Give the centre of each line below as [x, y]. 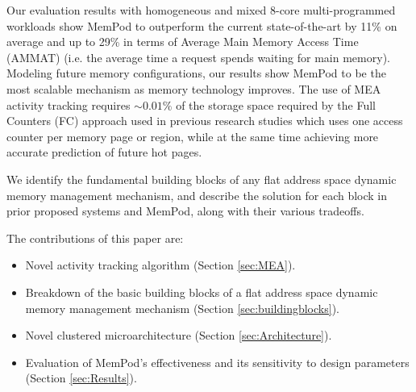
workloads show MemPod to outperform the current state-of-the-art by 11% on [202, 25]
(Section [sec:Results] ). [81, 378]
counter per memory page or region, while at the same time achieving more [193, 136]
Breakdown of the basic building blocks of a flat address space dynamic [202, 292]
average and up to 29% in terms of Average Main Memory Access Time [183, 42]
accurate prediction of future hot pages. [104, 152]
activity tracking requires [69, 104]
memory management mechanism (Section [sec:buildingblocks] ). [182, 308]
